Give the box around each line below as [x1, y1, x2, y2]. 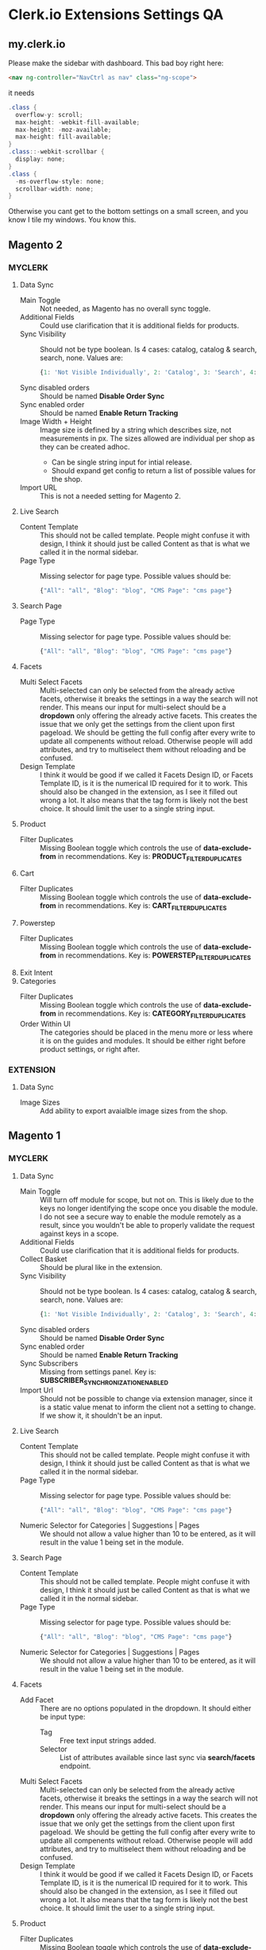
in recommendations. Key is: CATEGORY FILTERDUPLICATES [58, 1008, 246, 1020]
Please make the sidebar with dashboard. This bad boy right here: [8, 58, 224, 68]
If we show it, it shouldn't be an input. [39, 1411, 163, 1420]
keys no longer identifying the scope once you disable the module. [39, 1203, 258, 1213]
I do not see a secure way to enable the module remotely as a [39, 1211, 241, 1222]
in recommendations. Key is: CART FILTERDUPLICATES [58, 901, 227, 912]
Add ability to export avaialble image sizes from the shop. [39, 1106, 228, 1116]
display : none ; [15, 155, 66, 163]
